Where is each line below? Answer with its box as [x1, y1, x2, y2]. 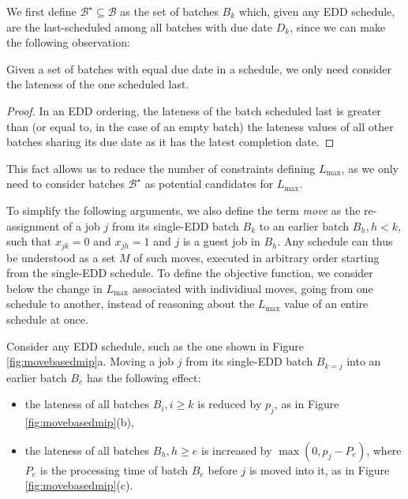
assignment [6, 217, 60, 234]
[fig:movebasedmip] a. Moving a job [6, 353, 174, 370]
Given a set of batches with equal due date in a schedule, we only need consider [6, 60, 392, 77]
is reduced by [197, 396, 262, 412]
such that [6, 233, 52, 249]
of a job [63, 217, 100, 234]
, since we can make [290, 18, 386, 35]
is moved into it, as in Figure [249, 461, 390, 478]
